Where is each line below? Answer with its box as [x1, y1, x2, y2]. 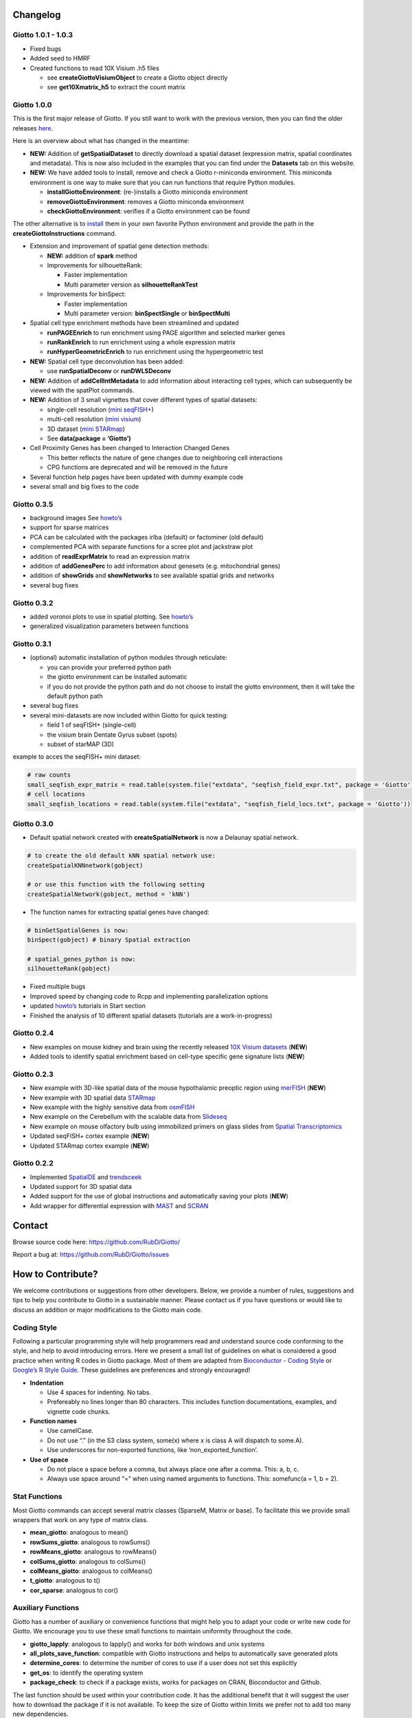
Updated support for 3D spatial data [30, 1183, 132, 1191]
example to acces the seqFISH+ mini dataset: [12, 752, 141, 761]
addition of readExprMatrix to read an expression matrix [30, 552, 190, 560]
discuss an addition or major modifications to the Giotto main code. [12, 1306, 203, 1314]
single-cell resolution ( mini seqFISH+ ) [47, 405, 154, 414]
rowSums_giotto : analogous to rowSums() [30, 1538, 150, 1546]
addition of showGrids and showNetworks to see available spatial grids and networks [30, 571, 275, 580]
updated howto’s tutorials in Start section [30, 1002, 146, 1010]
